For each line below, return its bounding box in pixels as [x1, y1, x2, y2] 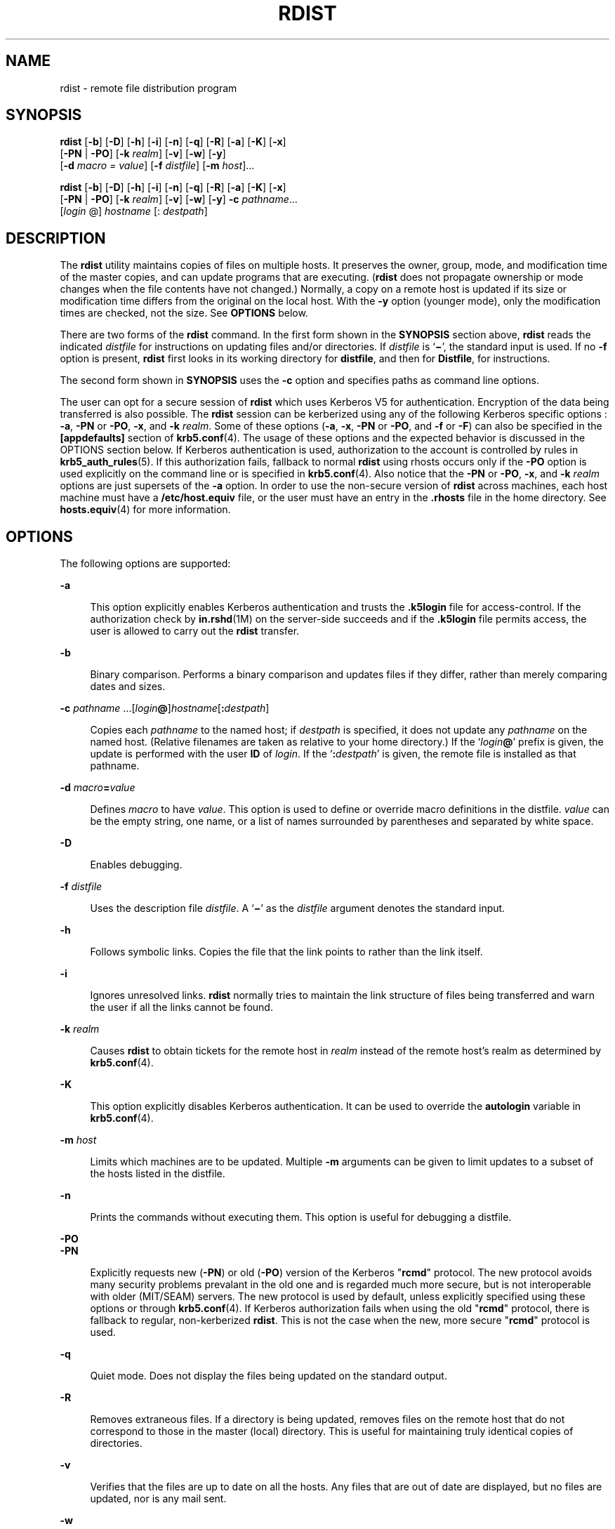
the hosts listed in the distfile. [90, 1167, 225, 1180]
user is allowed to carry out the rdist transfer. [90, 625, 300, 637]
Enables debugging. [90, 859, 183, 871]
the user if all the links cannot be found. [90, 1001, 273, 1014]
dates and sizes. [90, 680, 166, 693]
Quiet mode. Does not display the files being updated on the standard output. [90, 1370, 447, 1382]
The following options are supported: [60, 557, 231, 570]
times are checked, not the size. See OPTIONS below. [60, 307, 308, 319]
